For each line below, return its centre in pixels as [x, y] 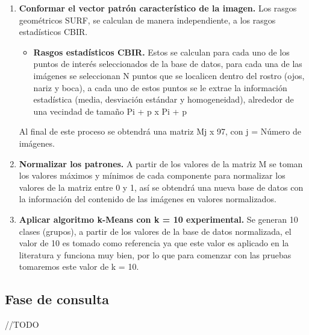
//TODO [22, 324]
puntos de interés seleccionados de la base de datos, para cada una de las [168, 64]
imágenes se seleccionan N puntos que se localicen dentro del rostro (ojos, [169, 75]
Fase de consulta [57, 299]
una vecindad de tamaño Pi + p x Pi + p [110, 111]
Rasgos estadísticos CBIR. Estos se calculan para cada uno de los [161, 52]
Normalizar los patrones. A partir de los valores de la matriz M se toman [161, 163]
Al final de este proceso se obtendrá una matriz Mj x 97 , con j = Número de [160, 131]
